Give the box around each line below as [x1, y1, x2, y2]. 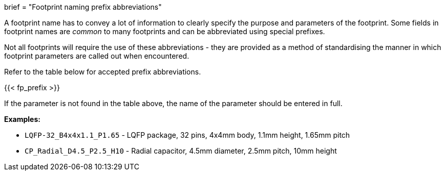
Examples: [4, 115, 40, 123]
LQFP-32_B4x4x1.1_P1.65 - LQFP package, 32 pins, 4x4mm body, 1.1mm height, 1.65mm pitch [25, 131, 350, 139]
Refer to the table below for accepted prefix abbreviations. [4, 67, 201, 76]
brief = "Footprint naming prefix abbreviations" [4, 3, 162, 11]
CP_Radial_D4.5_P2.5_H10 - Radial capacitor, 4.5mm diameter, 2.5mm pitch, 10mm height [25, 146, 337, 155]
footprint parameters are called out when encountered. [4, 52, 189, 60]
